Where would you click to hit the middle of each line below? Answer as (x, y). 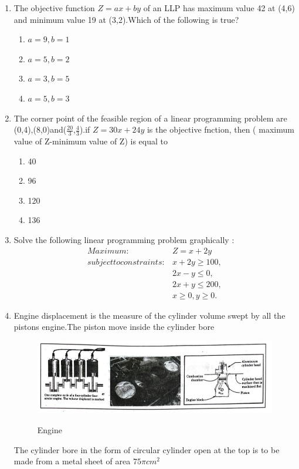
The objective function (54, 8)
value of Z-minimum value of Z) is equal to (91, 141)
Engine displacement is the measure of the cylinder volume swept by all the (149, 315)
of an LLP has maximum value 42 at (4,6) (219, 8)
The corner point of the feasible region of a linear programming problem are (150, 118)
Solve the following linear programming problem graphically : (124, 239)
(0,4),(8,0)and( (40, 129)
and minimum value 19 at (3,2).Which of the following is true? (126, 19)
